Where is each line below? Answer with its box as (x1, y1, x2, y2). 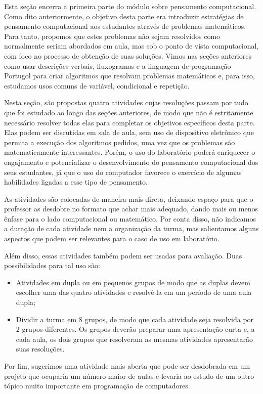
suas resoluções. (16, 343, 65, 354)
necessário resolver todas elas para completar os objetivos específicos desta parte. (4, 117, 255, 127)
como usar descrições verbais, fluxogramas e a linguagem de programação (4, 60, 231, 71)
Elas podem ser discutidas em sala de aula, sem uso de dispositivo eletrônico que (4, 127, 254, 138)
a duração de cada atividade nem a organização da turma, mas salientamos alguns (4, 223, 259, 234)
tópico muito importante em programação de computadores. (4, 380, 190, 391)
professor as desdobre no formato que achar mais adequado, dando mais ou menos (4, 203, 258, 214)
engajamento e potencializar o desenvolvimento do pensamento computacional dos (4, 156, 258, 167)
